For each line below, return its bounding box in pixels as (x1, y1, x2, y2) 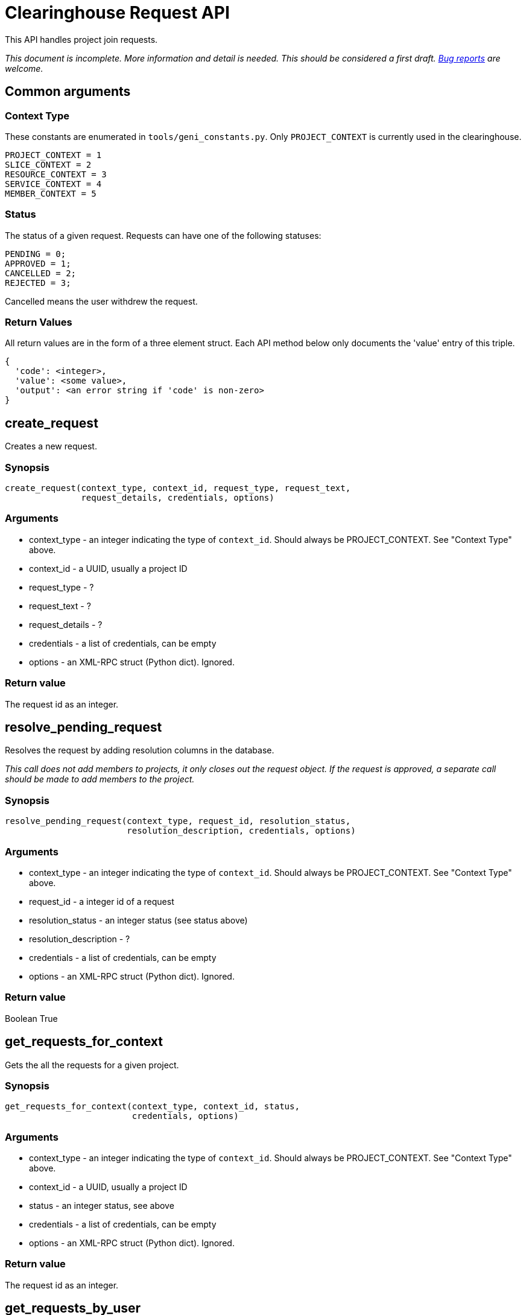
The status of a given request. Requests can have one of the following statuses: (5, 230, 322, 241)
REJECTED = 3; (5, 277, 71, 288)
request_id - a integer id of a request (29, 896, 174, 907)
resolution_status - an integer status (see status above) (29, 914, 248, 925)
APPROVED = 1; (5, 258, 71, 268)
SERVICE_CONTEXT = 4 (5, 179, 102, 189)
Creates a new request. (5, 441, 97, 452)
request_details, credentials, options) (81, 493, 274, 503)
